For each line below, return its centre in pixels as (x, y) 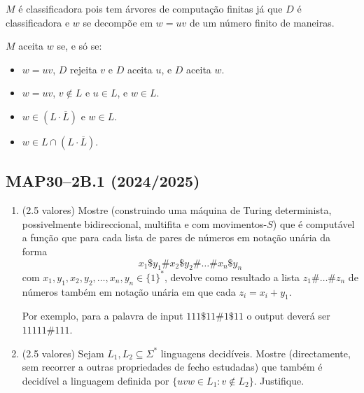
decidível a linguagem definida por (96, 380)
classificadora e (38, 22)
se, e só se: (79, 46)
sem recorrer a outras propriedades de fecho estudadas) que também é (172, 367)
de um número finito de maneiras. (262, 22)
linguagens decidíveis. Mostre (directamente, (255, 353)
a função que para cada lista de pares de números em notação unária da (176, 237)
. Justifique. (279, 380)
